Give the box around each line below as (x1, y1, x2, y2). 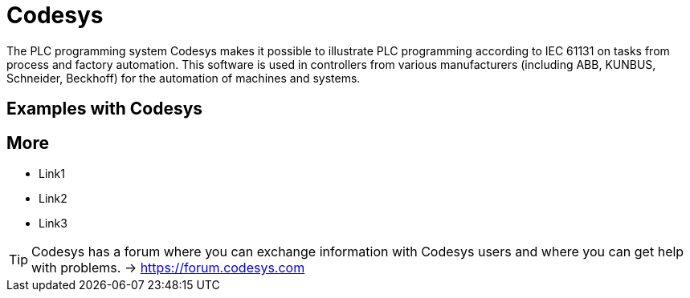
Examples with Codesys (6, 99, 203, 119)
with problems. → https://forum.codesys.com (31, 260, 305, 276)
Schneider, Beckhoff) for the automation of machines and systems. (6, 70, 361, 85)
